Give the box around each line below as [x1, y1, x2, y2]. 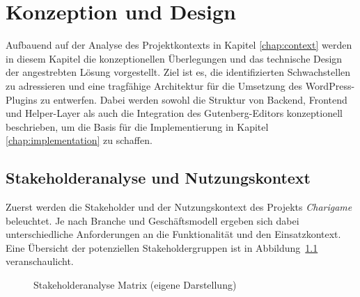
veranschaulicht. [6, 254, 74, 268]
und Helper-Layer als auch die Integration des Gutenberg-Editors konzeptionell [6, 106, 343, 120]
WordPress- [305, 78, 355, 93]
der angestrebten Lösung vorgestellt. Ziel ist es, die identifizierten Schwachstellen [6, 65, 351, 79]
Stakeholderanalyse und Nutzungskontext [6, 167, 311, 188]
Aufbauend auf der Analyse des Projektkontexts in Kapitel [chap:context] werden [6, 38, 352, 52]
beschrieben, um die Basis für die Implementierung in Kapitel [6, 119, 269, 134]
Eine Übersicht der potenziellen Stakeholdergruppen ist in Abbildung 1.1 [6, 240, 318, 255]
